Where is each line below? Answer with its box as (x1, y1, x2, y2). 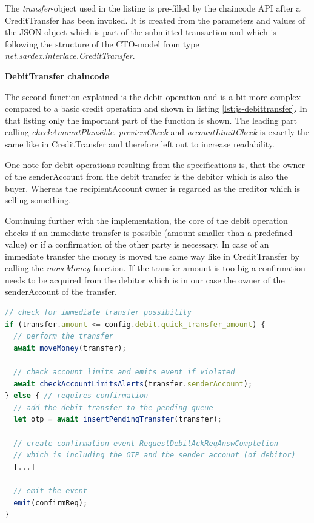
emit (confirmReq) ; (13, 498, 88, 507)
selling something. (5, 194, 72, 206)
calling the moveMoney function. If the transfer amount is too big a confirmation (5, 261, 306, 274)
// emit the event (13, 486, 88, 495)
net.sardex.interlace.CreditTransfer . (5, 49, 135, 62)
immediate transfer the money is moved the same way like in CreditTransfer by (5, 249, 299, 262)
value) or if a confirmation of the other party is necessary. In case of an (5, 238, 269, 251)
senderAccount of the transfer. (5, 285, 117, 298)
